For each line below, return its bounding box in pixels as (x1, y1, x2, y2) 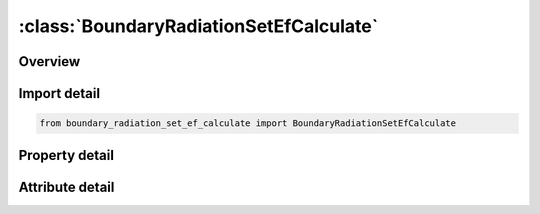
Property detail (18, 146, 115, 164)
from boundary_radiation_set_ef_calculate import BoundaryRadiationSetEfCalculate (39, 118, 457, 129)
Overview (18, 53, 81, 70)
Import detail (18, 85, 100, 102)
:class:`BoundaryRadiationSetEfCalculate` (18, 15, 379, 37)
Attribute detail (18, 178, 115, 195)
